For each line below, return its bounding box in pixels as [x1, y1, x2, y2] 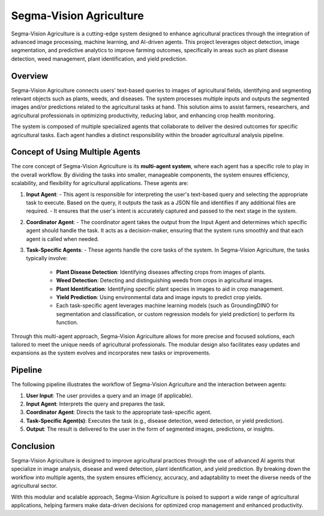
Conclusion [11, 441, 55, 451]
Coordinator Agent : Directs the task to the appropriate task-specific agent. [26, 408, 212, 416]
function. [56, 319, 79, 326]
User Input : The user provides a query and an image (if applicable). [26, 392, 193, 399]
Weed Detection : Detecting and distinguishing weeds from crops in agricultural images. [56, 277, 274, 284]
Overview [11, 71, 49, 81]
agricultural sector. [11, 482, 58, 490]
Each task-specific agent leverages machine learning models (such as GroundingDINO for [56, 302, 279, 309]
